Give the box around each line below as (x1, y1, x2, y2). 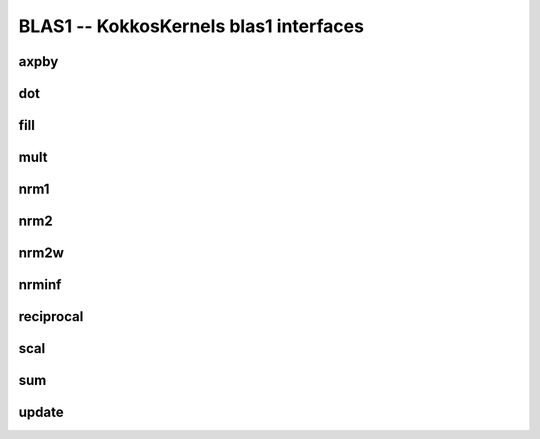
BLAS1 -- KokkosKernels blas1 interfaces (18, 15, 365, 37)
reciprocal (18, 308, 84, 325)
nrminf (18, 276, 62, 294)
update (18, 404, 64, 421)
